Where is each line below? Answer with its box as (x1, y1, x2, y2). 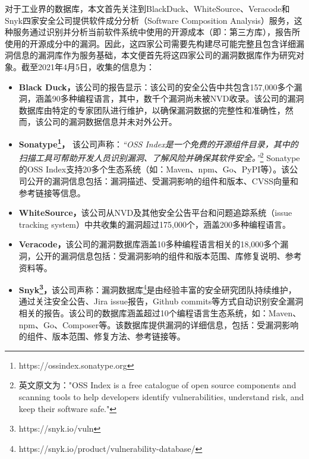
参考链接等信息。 (18, 186, 86, 199)
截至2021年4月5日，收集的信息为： (21, 60, 154, 73)
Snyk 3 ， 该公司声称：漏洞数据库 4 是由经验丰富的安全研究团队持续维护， (18, 282, 297, 295)
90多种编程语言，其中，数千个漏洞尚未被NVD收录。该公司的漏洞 (52, 92, 304, 105)
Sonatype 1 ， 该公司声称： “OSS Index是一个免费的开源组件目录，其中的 (18, 136, 298, 150)
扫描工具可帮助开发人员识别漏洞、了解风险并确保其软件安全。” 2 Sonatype (18, 150, 300, 164)
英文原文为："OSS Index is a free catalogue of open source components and (18, 379, 297, 391)
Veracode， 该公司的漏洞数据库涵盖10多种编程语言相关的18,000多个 (18, 238, 280, 250)
